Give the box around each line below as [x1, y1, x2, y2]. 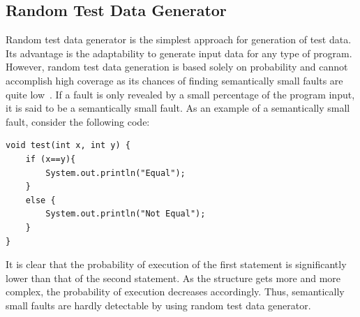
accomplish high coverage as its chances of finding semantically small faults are [6, 73, 343, 87]
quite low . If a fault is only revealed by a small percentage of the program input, [6, 87, 355, 101]
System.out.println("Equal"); [45, 168, 186, 178]
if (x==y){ [25, 154, 76, 164]
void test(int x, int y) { [6, 140, 130, 151]
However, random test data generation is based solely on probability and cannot [6, 59, 348, 74]
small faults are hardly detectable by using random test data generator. [6, 297, 311, 312]
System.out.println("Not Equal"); [45, 209, 206, 219]
